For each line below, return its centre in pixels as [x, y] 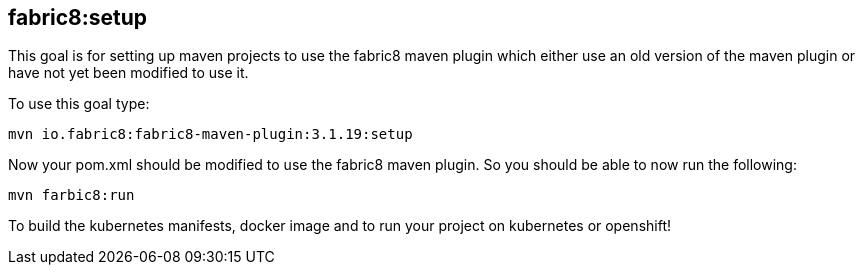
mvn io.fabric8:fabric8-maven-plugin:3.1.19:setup [210, 134]
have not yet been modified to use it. [128, 73]
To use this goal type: [79, 104]
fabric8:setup [78, 17]
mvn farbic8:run [71, 195]
